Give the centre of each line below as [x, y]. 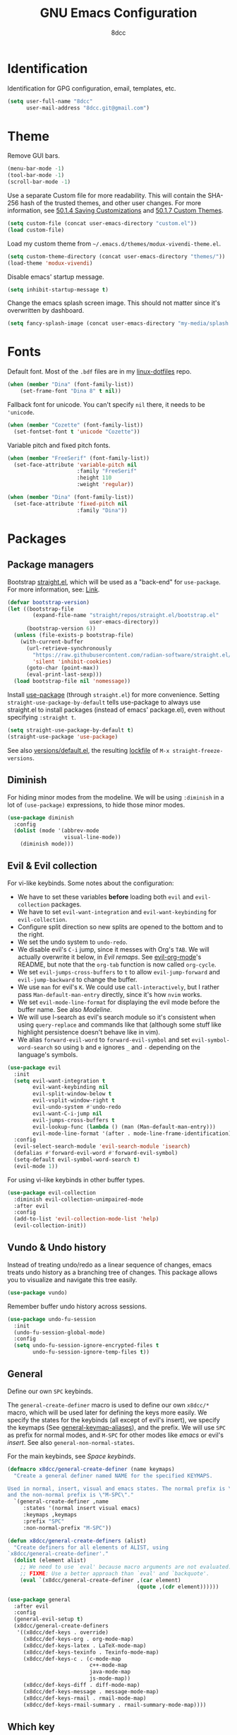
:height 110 [94, 478]
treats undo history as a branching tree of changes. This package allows [112, 1272]
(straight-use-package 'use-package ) [63, 737]
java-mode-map [110, 1672]
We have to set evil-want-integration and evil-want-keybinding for [117, 911]
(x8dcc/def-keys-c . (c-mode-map [72, 1659]
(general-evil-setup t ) [48, 1619]
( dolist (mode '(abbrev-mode [56, 831]
